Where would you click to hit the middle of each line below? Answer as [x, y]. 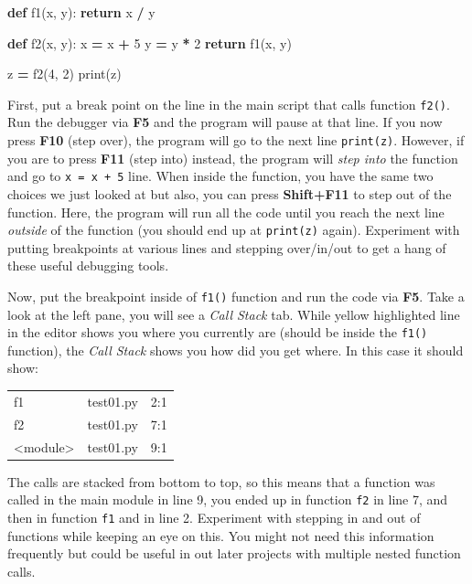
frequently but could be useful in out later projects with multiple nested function [234, 553]
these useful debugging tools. [88, 265]
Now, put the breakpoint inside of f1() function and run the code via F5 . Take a [236, 296]
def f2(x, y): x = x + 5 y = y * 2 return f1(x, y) [150, 42]
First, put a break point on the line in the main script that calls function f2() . [229, 104]
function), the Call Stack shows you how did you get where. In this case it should [236, 350]
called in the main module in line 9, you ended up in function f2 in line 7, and [228, 499]
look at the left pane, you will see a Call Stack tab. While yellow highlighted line [234, 314]
